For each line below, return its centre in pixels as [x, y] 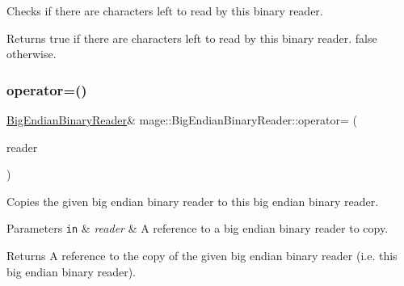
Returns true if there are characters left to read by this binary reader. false [192, 38]
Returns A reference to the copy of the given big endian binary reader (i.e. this [202, 256]
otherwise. [32, 54]
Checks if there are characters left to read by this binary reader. [165, 11]
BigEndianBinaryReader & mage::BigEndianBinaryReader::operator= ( [182, 120]
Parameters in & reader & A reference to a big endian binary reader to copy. [198, 228]
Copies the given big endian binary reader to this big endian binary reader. [193, 201]
